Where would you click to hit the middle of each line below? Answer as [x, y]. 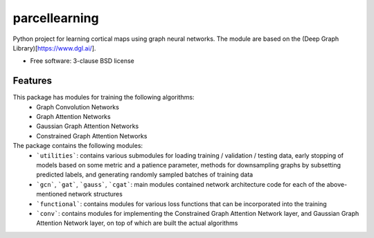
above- [337, 184]
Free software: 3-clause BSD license [82, 61]
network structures [95, 194]
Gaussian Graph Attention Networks [88, 126]
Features [32, 81]
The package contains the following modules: [78, 146]
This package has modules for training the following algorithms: [104, 98]
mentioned [52, 194]
